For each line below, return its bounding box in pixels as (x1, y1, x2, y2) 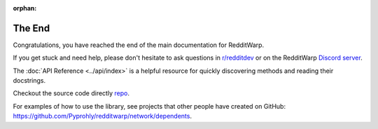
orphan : (13, 4, 37, 12)
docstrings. (13, 76, 46, 85)
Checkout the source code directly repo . (13, 89, 129, 97)
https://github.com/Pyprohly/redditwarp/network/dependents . (13, 112, 192, 121)
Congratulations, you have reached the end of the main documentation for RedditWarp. (13, 41, 265, 49)
